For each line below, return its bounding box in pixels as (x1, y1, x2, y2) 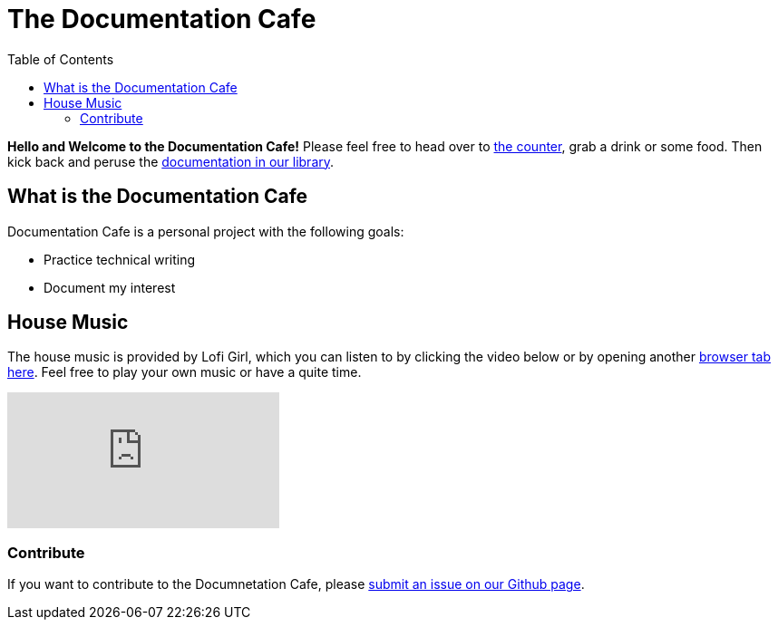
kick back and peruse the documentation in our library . (7, 153, 335, 169)
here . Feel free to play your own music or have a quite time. (7, 364, 362, 381)
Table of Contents (7, 51, 114, 67)
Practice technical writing (44, 251, 196, 267)
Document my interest (44, 279, 176, 295)
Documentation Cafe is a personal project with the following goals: (7, 223, 404, 239)
